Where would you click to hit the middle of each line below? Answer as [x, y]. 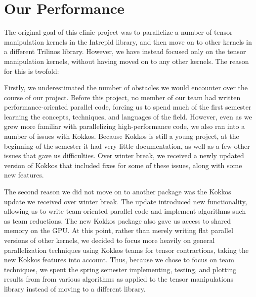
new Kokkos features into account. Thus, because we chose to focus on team [119, 260]
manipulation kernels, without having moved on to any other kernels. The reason [127, 61]
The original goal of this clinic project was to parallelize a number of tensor [118, 32]
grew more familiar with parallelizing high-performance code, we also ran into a [125, 126]
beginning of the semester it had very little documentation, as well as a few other [127, 146]
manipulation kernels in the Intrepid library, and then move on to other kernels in [128, 41]
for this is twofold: [32, 71]
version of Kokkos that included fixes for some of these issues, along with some [123, 165]
